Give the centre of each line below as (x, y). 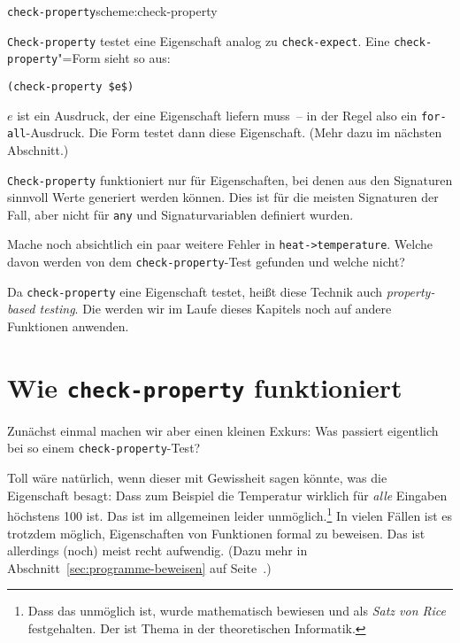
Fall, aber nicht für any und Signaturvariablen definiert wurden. (180, 214)
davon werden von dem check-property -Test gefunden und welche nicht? (206, 262)
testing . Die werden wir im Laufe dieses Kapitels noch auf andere (215, 309)
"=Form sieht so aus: (114, 58)
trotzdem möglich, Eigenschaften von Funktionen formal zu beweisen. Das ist (216, 533)
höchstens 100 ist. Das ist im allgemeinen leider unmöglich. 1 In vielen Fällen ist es (230, 514)
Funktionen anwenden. (68, 326)
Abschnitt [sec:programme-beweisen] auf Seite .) (139, 567)
